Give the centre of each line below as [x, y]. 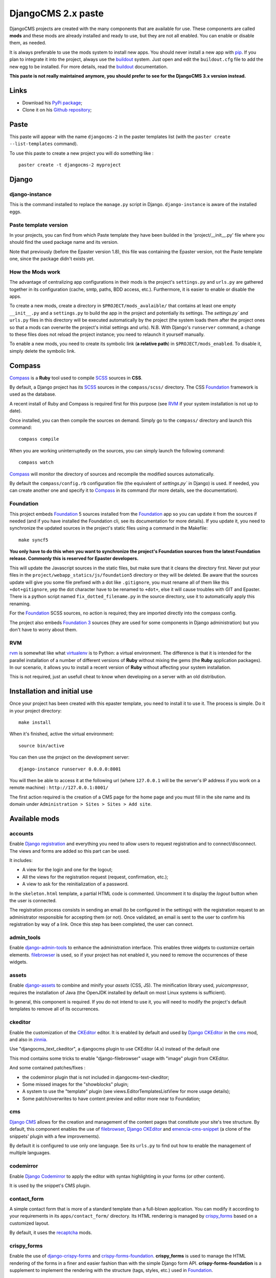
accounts [21, 833]
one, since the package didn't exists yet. [52, 259]
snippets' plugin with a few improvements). [55, 1136]
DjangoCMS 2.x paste [57, 13]
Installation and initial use [51, 691]
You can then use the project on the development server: [70, 757]
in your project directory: [36, 711]
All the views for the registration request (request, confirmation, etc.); [95, 877]
